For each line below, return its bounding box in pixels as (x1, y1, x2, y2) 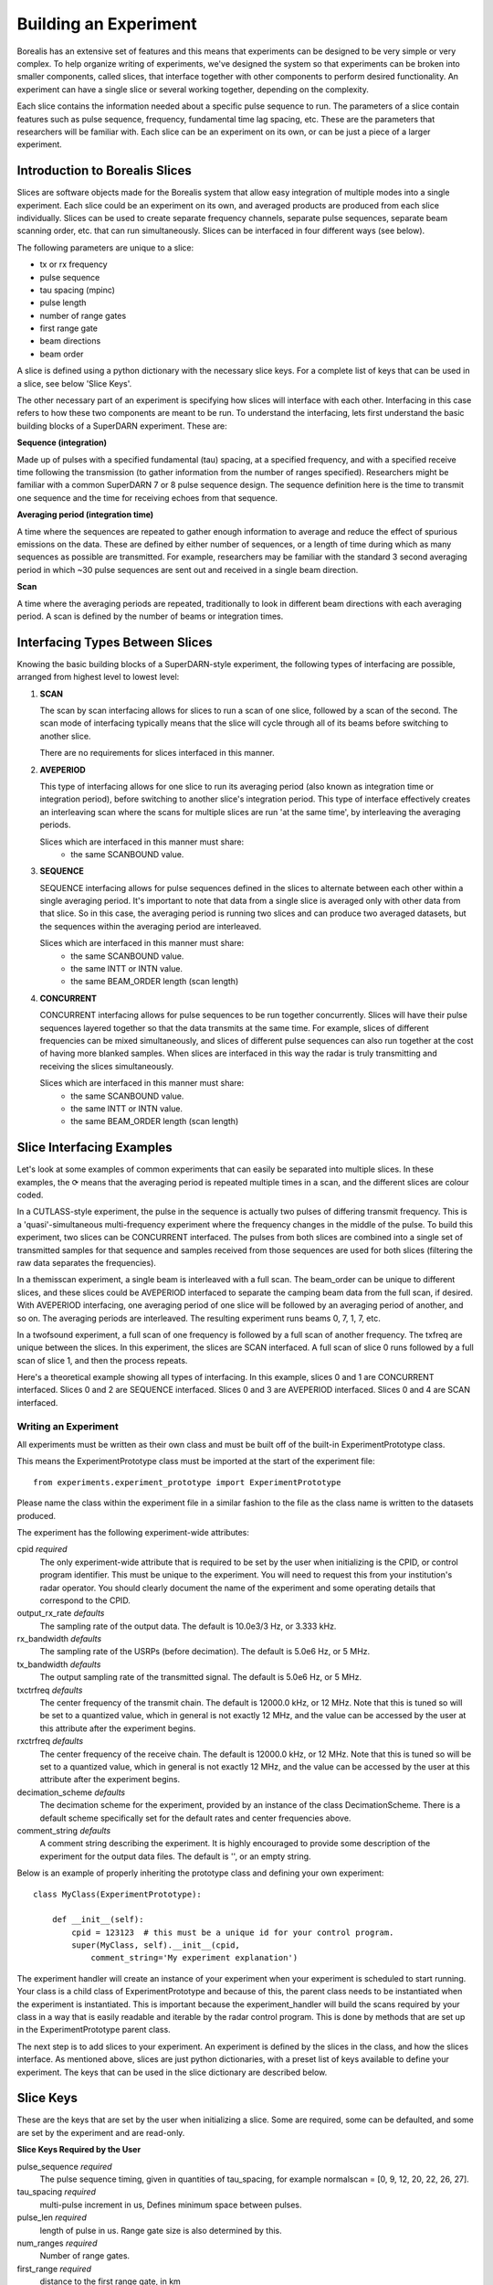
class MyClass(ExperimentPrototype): (33, 1888, 203, 1899)
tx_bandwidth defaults (16, 1659, 101, 1670)
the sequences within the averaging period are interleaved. (39, 920, 262, 931)
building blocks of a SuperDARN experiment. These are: (16, 420, 227, 431)
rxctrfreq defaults (16, 1736, 84, 1747)
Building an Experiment (16, 14, 198, 34)
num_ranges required (16, 2237, 98, 2248)
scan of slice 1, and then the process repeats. (16, 1355, 188, 1366)
